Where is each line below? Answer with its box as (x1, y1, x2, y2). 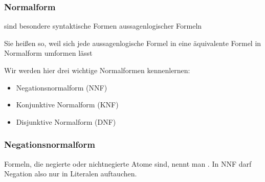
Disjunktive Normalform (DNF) (16, 116, 116, 127)
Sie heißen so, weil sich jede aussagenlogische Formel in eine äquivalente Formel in (4, 37, 261, 48)
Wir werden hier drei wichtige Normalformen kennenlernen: (4, 65, 190, 75)
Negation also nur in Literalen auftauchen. (4, 168, 137, 179)
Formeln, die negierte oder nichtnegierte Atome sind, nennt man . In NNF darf (4, 158, 252, 169)
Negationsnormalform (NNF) (16, 82, 107, 93)
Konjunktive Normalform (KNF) (16, 99, 119, 110)
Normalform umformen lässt (4, 48, 93, 58)
